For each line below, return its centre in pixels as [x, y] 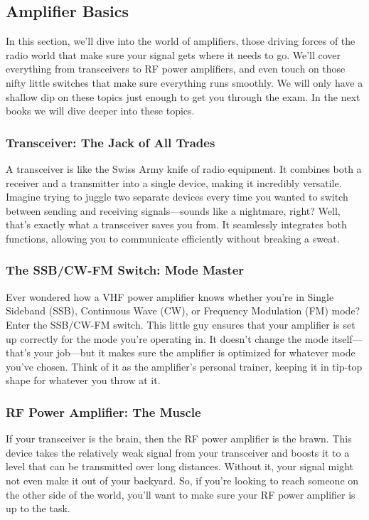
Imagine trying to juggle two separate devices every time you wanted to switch [177, 197]
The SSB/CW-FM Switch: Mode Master [125, 270]
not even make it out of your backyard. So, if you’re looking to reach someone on [182, 480]
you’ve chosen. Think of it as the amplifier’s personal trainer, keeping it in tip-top [184, 366]
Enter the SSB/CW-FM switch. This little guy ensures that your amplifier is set [181, 324]
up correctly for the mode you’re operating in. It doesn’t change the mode [167, 338]
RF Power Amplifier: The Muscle [103, 412]
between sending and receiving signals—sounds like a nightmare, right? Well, [173, 210]
